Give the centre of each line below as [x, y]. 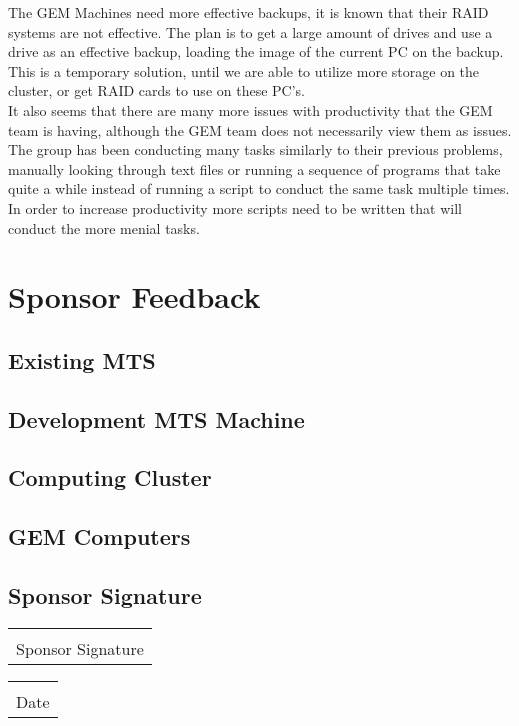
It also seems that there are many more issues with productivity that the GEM [250, 109]
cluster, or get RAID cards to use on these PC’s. [156, 90]
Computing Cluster [110, 477]
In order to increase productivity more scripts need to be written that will [235, 207]
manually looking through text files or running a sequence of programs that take [254, 168]
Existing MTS [82, 359]
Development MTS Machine [156, 418]
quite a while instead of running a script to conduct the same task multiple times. [259, 188]
